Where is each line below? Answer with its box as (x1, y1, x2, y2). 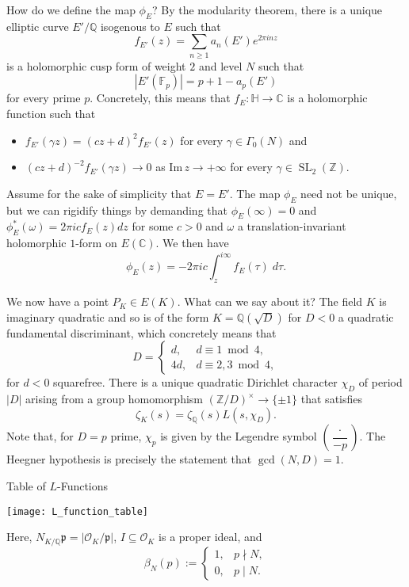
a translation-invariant (237, 218, 346, 234)
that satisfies (300, 391, 362, 407)
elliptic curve (6, 17, 69, 34)
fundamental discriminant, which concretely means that (6, 324, 277, 341)
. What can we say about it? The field (177, 293, 363, 310)
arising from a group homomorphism (25, 391, 203, 407)
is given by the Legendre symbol (160, 428, 317, 444)
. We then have (155, 234, 229, 251)
